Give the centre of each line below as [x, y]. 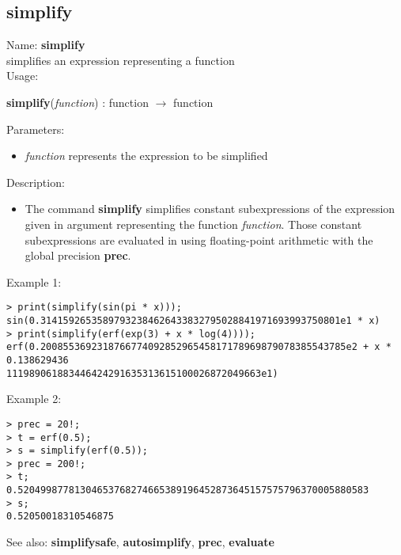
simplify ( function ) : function [78, 102]
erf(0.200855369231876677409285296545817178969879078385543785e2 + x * [199, 347]
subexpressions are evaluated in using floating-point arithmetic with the [199, 239]
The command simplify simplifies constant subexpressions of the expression [210, 209]
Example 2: [34, 399]
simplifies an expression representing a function [121, 60]
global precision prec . [78, 255]
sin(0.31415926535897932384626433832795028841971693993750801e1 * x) [193, 320]
